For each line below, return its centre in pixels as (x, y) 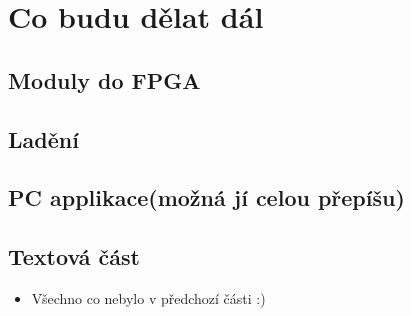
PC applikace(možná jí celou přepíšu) (206, 197)
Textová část (74, 256)
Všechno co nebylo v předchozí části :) (148, 297)
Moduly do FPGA (104, 79)
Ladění (43, 138)
